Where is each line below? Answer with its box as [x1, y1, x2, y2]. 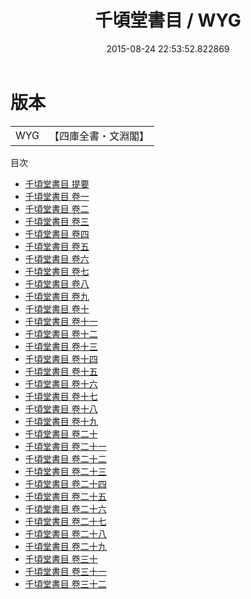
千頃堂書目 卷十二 [24, 327, 98, 340]
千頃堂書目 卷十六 [24, 377, 98, 390]
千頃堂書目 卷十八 [24, 402, 98, 415]
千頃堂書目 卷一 [24, 190, 90, 202]
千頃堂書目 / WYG [94, 9, 242, 32]
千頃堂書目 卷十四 [24, 352, 98, 365]
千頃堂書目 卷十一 [24, 315, 98, 327]
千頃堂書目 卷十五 [24, 365, 98, 377]
